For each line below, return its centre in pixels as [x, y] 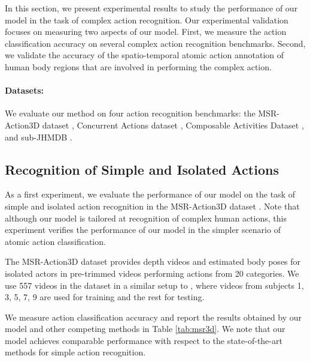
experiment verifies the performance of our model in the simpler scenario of [143, 230]
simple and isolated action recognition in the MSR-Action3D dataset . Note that [152, 206]
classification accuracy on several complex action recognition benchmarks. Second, [155, 43]
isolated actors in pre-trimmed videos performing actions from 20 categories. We [152, 273]
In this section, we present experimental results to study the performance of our [151, 8]
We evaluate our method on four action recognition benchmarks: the [130, 113]
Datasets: [25, 90]
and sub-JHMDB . [39, 137]
